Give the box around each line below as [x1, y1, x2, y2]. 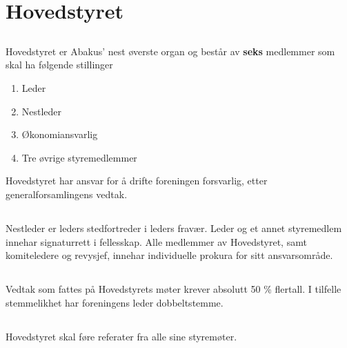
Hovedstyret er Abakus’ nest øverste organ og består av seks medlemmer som [6, 43, 335, 58]
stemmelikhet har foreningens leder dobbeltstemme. [6, 295, 224, 309]
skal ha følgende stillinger [6, 57, 113, 72]
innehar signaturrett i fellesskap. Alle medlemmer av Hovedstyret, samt [6, 234, 307, 249]
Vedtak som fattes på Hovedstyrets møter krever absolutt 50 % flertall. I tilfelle [6, 282, 341, 296]
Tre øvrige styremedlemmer [21, 150, 137, 164]
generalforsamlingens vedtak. [6, 186, 128, 201]
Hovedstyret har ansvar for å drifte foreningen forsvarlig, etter [6, 173, 268, 188]
